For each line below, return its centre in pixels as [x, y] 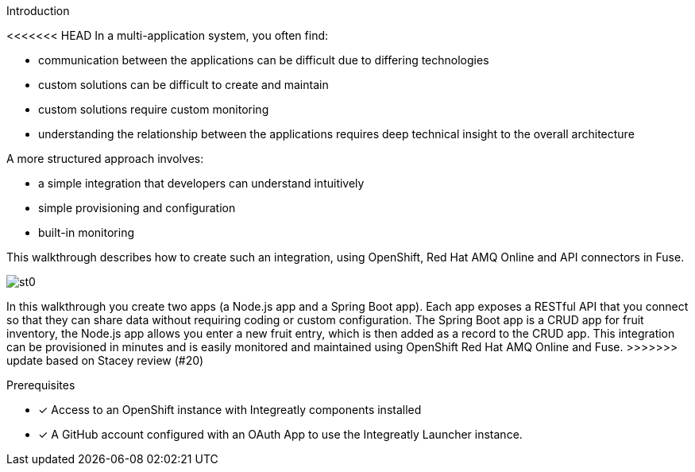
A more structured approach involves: [105, 159]
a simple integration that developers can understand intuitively [201, 183]
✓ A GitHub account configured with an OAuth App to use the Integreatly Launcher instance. [280, 434]
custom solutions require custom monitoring [154, 109]
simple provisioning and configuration [137, 208]
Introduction [38, 11]
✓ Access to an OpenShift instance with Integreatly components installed [230, 410]
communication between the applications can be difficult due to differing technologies [264, 60]
